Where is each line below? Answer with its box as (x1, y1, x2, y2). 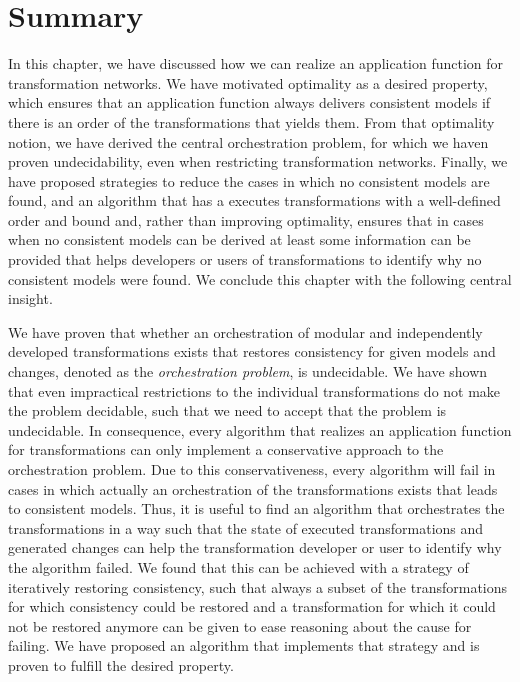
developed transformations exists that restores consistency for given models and (8, 341, 496, 362)
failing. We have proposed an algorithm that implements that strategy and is (8, 635, 480, 656)
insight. (8, 288, 53, 309)
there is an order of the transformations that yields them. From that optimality (8, 111, 495, 132)
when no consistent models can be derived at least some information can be (8, 229, 471, 250)
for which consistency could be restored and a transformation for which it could (8, 596, 496, 617)
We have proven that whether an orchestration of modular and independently (8, 321, 483, 342)
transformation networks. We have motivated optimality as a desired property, (8, 72, 488, 93)
